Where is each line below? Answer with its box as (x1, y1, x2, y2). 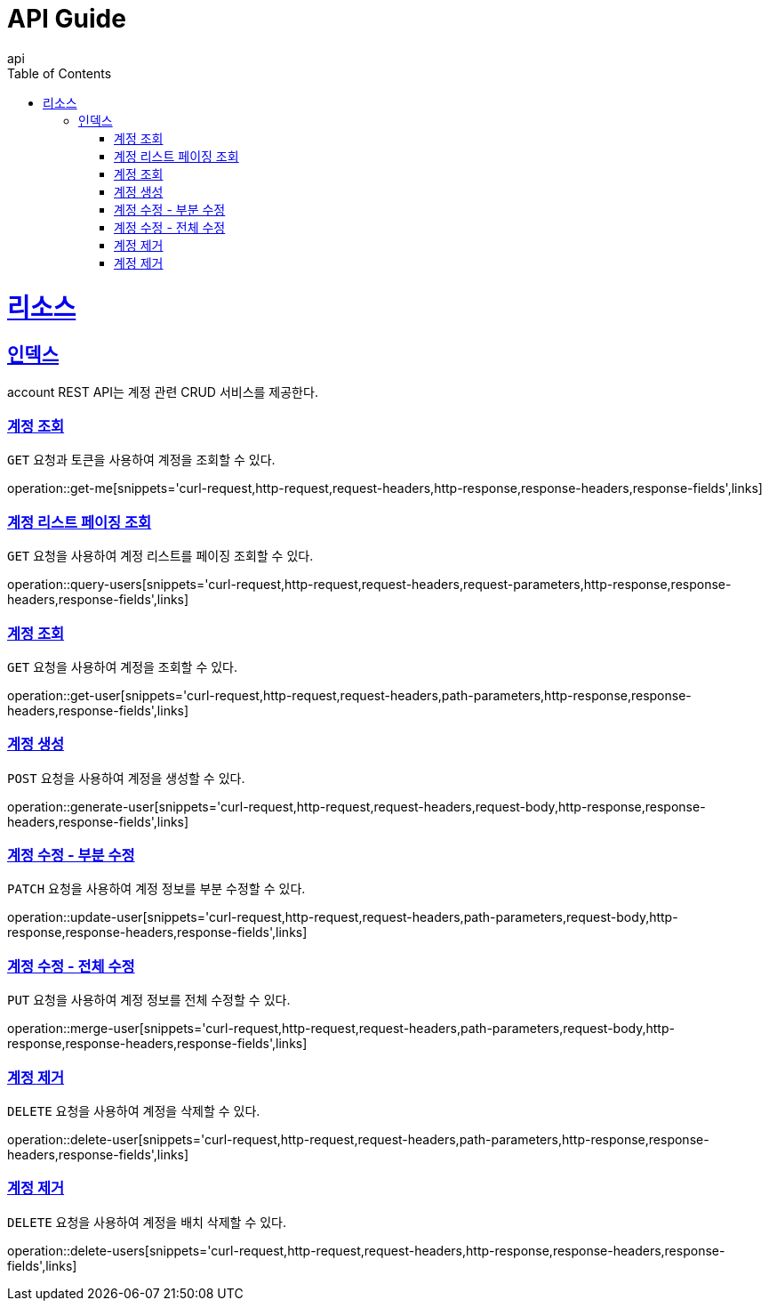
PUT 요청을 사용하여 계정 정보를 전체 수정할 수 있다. (7, 992, 291, 1008)
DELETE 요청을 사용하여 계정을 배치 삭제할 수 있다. (7, 1214, 287, 1230)
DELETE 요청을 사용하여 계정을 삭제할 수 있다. (7, 1102, 260, 1118)
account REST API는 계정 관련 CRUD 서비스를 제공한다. (7, 384, 318, 400)
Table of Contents (7, 65, 112, 81)
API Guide (7, 4, 126, 34)
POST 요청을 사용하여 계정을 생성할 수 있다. (7, 770, 245, 786)
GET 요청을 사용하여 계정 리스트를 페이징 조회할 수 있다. (7, 548, 314, 564)
